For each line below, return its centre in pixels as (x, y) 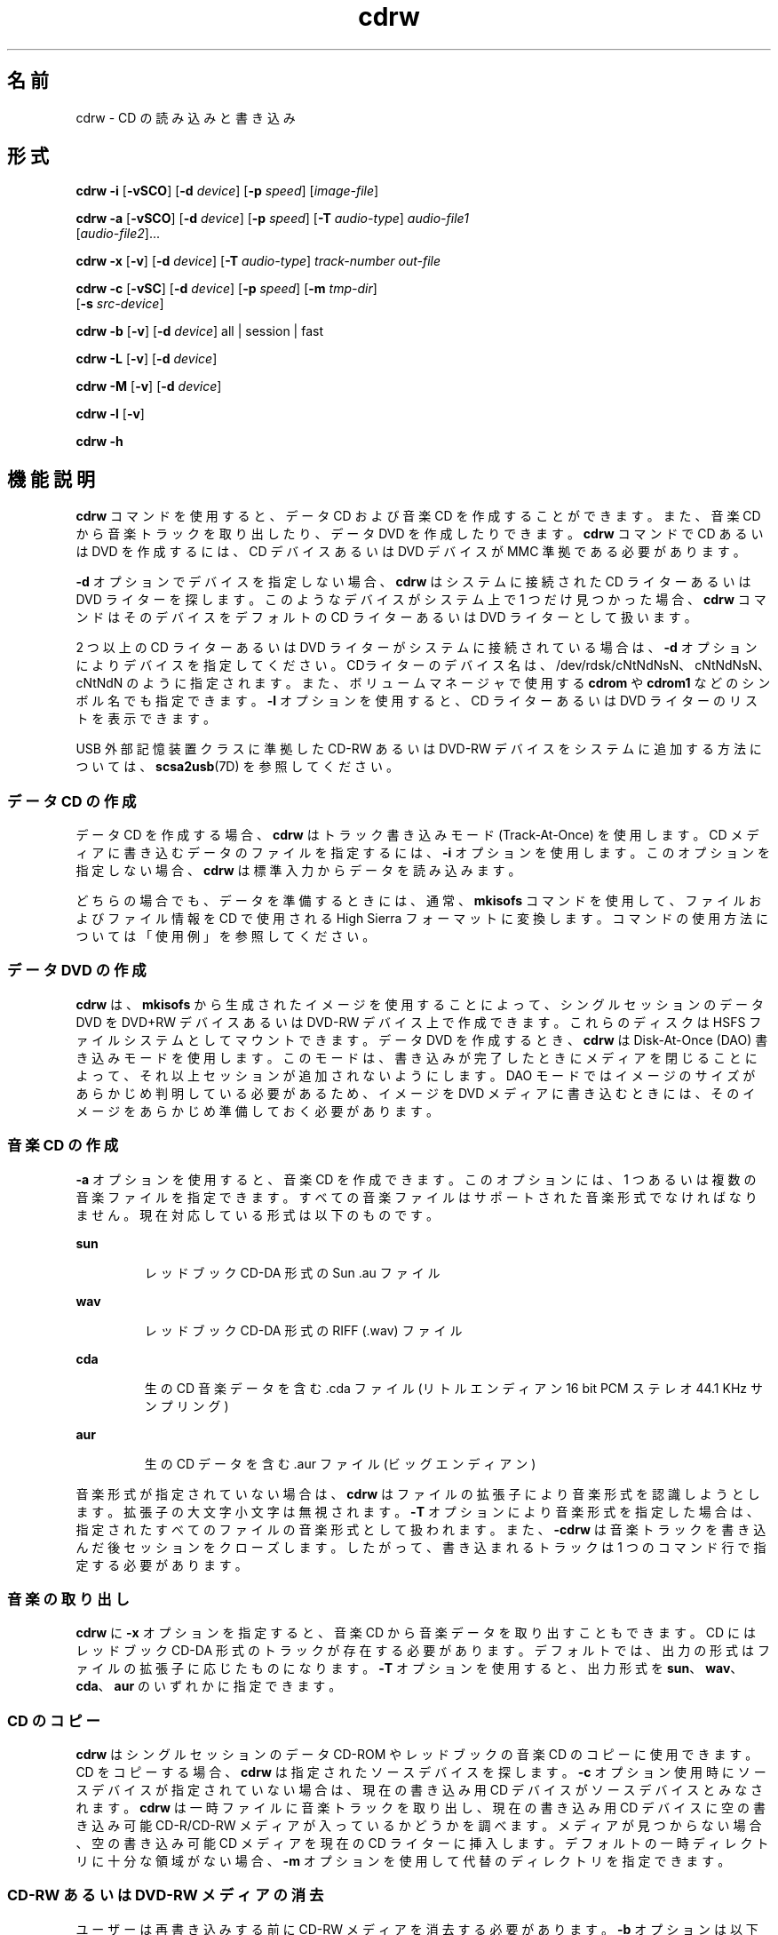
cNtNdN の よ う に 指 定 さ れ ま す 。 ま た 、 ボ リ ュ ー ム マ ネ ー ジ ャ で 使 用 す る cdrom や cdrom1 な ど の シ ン (423, 683)
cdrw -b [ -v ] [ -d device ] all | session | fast (199, 331)
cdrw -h (99, 442)
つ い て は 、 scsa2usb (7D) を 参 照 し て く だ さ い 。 (237, 767)
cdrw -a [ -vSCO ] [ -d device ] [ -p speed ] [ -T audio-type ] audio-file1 (272, 219)
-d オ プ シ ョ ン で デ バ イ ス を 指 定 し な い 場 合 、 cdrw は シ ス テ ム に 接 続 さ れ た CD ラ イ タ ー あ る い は (413, 582)
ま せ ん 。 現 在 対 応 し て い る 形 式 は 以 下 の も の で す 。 (258, 1214)
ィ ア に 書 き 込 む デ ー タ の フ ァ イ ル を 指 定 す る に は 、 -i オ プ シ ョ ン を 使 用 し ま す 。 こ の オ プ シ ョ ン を (423, 853)
